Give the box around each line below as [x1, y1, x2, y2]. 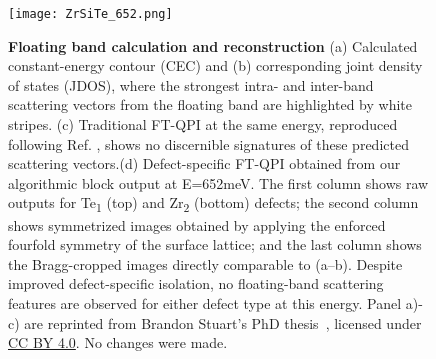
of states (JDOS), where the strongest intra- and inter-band [8, 74, 374, 95]
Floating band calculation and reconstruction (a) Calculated [8, 35, 418, 56]
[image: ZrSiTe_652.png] [8, 7, 173, 21]
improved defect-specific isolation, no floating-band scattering [8, 273, 384, 294]
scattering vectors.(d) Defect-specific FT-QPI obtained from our [8, 153, 401, 174]
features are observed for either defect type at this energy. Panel [8, 292, 402, 313]
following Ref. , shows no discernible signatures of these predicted [8, 133, 409, 154]
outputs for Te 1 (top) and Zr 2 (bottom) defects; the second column [8, 192, 419, 216]
